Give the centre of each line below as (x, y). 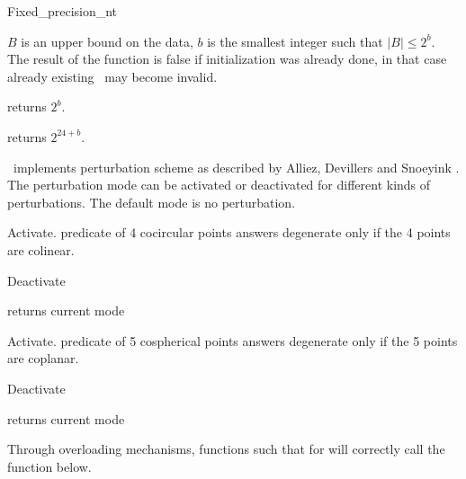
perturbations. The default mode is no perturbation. (152, 202)
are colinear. (41, 249)
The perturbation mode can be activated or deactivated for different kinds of (219, 185)
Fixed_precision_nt (63, 11)
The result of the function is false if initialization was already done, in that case (227, 59)
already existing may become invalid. (112, 76)
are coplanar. (43, 358)
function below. (49, 466)
